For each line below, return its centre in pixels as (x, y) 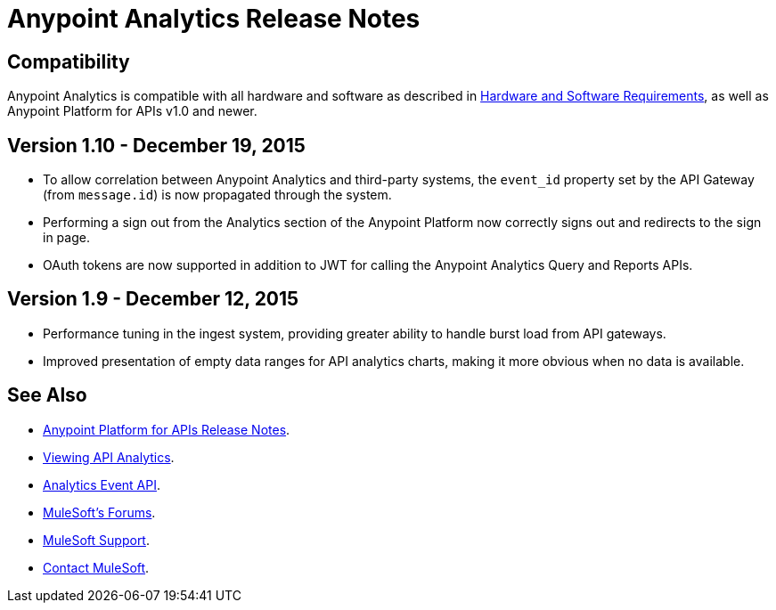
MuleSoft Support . (96, 540)
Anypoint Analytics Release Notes (214, 19)
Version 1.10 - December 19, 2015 (156, 145)
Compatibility (69, 61)
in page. (66, 238)
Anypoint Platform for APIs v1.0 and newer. (132, 111)
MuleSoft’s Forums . (99, 512)
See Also (47, 395)
